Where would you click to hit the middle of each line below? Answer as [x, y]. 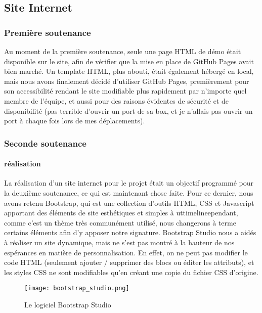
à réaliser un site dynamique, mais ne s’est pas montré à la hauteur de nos [119, 242]
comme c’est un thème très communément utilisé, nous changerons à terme [120, 222]
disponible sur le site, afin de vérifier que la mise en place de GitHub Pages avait [129, 61]
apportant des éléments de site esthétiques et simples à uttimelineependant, [121, 213]
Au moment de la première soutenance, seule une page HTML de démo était [123, 51]
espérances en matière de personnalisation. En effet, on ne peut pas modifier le [126, 252]
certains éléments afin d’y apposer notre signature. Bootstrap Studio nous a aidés [130, 232]
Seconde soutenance [45, 143]
